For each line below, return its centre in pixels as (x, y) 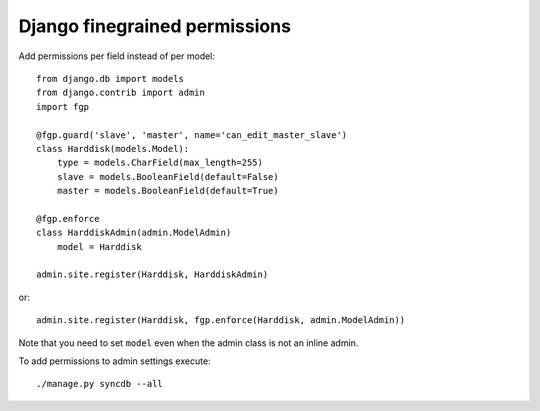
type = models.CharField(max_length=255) (160, 163)
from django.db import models (110, 78)
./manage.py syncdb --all (100, 384)
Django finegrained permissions (155, 26)
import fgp (63, 106)
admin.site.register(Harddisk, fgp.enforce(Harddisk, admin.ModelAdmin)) (221, 320)
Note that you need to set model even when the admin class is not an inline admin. (188, 342)
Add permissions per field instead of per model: (116, 56)
